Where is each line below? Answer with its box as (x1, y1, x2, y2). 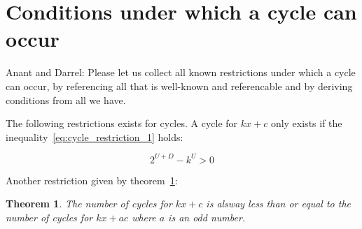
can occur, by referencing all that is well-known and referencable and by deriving (6, 78, 353, 93)
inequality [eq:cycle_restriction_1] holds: (6, 129, 183, 144)
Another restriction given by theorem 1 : (6, 172, 178, 187)
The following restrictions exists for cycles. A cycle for (6, 116, 238, 131)
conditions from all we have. (6, 92, 126, 107)
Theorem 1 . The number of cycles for (6, 196, 172, 211)
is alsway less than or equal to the (206, 196, 351, 211)
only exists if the (270, 116, 342, 131)
